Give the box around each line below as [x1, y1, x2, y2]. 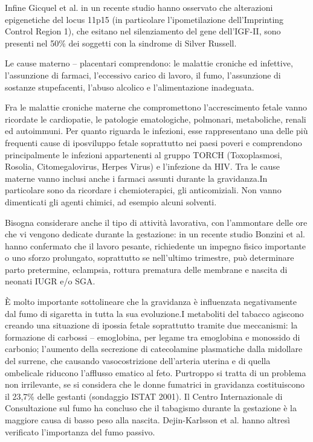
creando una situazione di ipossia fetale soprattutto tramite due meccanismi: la [5, 319, 298, 331]
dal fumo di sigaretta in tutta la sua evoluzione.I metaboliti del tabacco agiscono [5, 307, 304, 319]
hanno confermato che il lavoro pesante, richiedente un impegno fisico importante [5, 239, 306, 252]
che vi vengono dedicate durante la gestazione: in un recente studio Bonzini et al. [5, 228, 306, 240]
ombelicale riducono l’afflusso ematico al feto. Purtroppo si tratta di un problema [5, 366, 306, 379]
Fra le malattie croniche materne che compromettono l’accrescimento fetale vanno [5, 101, 308, 114]
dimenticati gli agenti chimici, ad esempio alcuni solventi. [5, 195, 217, 208]
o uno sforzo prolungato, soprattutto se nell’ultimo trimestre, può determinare [5, 251, 294, 264]
